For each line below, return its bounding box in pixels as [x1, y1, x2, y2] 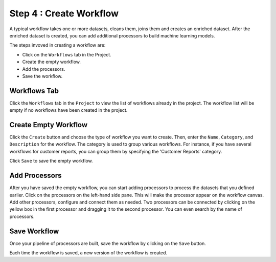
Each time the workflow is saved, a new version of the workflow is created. [9, 250, 167, 256]
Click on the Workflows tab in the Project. [22, 51, 112, 57]
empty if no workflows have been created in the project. [9, 107, 128, 113]
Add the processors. [22, 66, 65, 72]
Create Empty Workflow [9, 120, 88, 129]
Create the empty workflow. [22, 59, 81, 65]
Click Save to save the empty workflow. [9, 158, 93, 164]
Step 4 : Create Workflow [9, 8, 119, 19]
